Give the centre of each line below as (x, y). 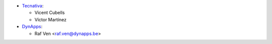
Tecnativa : (33, 6)
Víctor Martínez (51, 19)
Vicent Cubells (50, 13)
